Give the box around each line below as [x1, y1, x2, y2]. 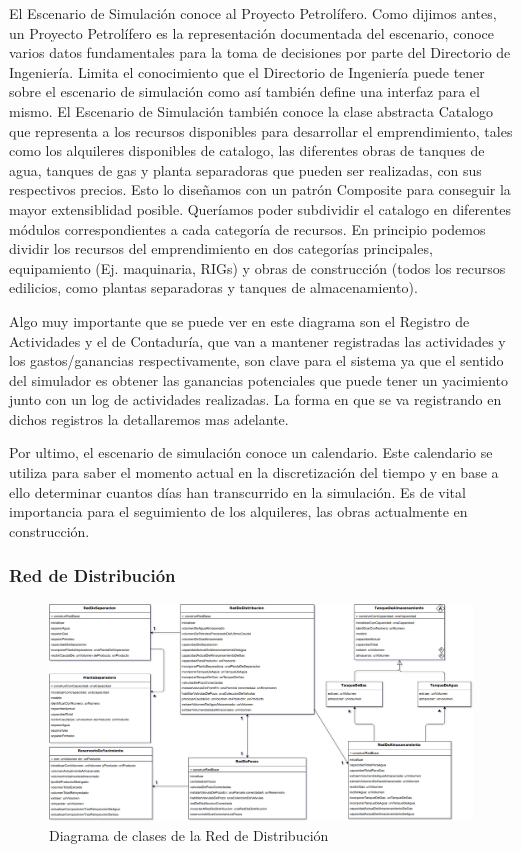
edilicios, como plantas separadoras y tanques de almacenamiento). [9, 277, 418, 298]
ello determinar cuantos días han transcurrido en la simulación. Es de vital [9, 481, 466, 502]
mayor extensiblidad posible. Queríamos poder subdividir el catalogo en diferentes [9, 198, 511, 219]
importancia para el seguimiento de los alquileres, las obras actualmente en [9, 501, 468, 522]
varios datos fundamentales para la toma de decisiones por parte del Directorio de [9, 42, 511, 63]
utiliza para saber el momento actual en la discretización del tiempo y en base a [9, 462, 499, 483]
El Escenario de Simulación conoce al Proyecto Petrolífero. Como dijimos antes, [9, 3, 497, 23]
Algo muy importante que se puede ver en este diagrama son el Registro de [9, 310, 470, 331]
